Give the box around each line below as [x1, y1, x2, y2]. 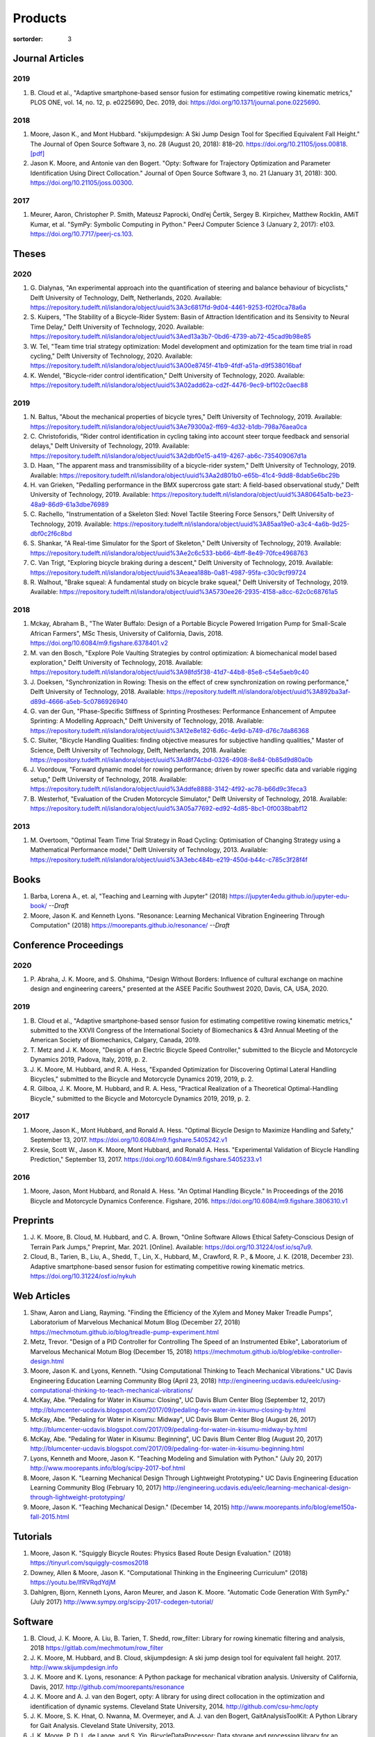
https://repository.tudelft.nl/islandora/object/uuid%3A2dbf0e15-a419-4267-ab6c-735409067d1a [30, 452, 307, 460]
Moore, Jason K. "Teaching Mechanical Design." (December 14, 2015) [30, 1503, 230, 1511]
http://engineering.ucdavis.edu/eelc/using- [218, 1376, 342, 1385]
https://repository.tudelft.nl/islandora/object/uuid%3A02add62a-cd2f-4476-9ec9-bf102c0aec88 [30, 381, 308, 389]
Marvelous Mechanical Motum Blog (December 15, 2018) [30, 1347, 192, 1356]
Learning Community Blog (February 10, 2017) [30, 1483, 162, 1492]
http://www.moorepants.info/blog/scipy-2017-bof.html [30, 1464, 185, 1472]
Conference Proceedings [12, 939, 124, 951]
